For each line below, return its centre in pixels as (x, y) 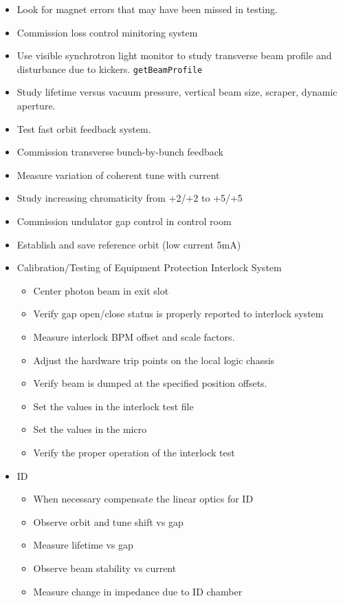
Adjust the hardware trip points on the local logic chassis (154, 360)
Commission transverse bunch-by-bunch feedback (120, 152)
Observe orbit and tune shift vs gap (108, 521)
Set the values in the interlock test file (113, 406)
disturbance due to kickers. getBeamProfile (110, 68)
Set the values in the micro (90, 429)
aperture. (36, 106)
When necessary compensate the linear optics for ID (143, 499)
